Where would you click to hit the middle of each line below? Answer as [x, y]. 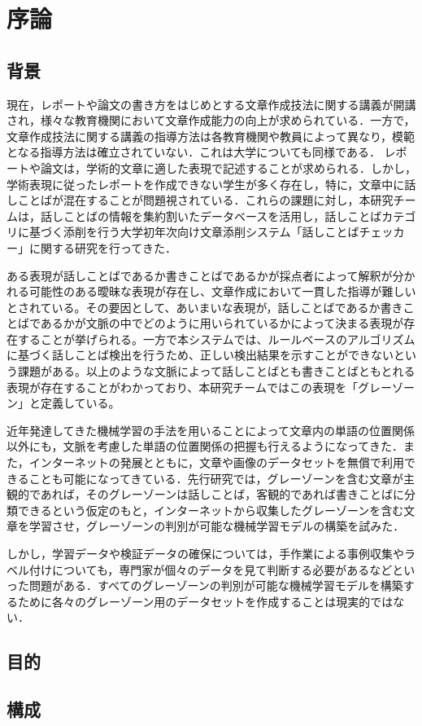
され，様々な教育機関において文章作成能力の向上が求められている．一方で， [211, 120]
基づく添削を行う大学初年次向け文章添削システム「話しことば [194, 232]
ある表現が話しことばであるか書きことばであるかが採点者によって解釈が [200, 275]
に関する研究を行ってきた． [102, 247]
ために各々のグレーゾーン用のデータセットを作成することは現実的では [205, 601]
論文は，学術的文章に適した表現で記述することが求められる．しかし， [228, 167]
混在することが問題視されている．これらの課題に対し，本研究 [228, 200]
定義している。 [80, 403]
